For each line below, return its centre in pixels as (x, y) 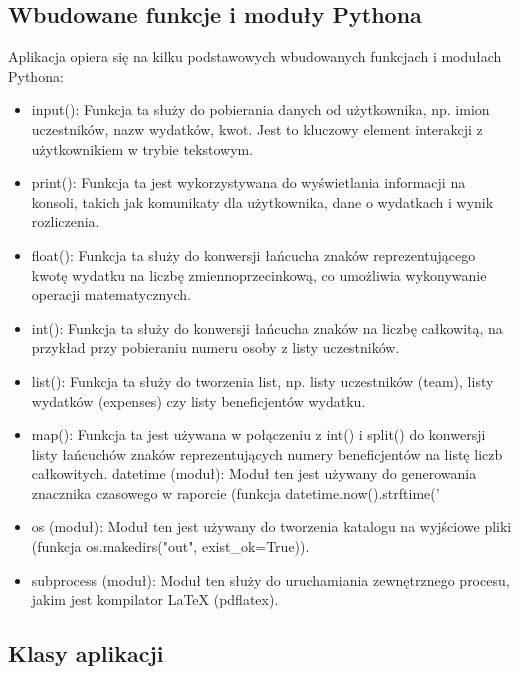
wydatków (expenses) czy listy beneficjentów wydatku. (198, 400)
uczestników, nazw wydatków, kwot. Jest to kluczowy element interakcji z (257, 128)
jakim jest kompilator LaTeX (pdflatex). (155, 599)
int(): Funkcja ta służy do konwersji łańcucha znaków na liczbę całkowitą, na (267, 327)
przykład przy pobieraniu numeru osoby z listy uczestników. (215, 347)
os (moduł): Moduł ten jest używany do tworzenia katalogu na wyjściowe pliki (271, 526)
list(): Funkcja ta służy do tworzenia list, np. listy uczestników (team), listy (262, 380)
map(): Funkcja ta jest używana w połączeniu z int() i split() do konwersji (258, 434)
